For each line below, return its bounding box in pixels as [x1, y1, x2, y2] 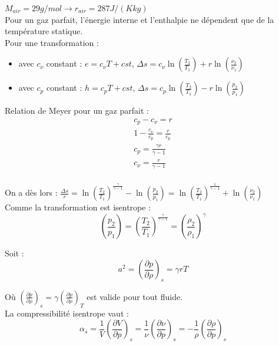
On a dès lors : [5, 186, 58, 199]
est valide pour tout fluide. [87, 290, 183, 302]
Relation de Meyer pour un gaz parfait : [5, 104, 149, 117]
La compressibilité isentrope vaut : [5, 307, 129, 319]
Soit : [5, 247, 24, 259]
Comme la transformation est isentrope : [5, 201, 151, 213]
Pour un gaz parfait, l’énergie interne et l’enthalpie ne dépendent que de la [5, 13, 274, 25]
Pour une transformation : [5, 36, 99, 48]
